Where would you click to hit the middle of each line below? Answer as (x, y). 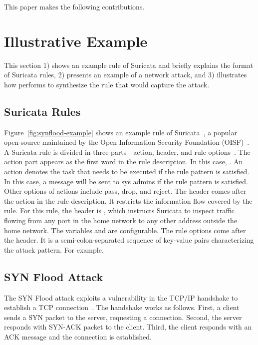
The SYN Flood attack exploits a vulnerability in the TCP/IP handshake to (121, 297)
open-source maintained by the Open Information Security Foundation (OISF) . (127, 142)
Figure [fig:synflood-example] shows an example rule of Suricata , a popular (121, 132)
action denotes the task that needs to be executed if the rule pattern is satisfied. (127, 172)
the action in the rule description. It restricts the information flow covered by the (128, 200)
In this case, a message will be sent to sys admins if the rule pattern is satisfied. (126, 181)
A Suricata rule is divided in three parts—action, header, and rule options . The (127, 152)
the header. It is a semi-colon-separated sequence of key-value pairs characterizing (129, 240)
